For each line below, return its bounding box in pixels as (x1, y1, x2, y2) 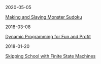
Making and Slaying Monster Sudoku (5, 14, 82, 20)
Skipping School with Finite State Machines (5, 53, 96, 59)
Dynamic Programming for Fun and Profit (5, 34, 91, 39)
